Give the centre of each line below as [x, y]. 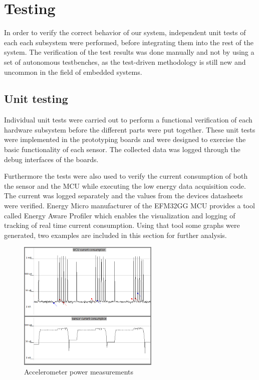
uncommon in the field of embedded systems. [73, 72]
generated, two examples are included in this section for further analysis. [115, 235]
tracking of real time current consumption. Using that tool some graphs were [122, 225]
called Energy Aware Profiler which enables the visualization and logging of [120, 215]
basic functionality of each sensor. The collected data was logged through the [122, 149]
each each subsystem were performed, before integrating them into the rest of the [129, 42]
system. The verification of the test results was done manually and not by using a [129, 52]
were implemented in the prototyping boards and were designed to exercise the [125, 139]
